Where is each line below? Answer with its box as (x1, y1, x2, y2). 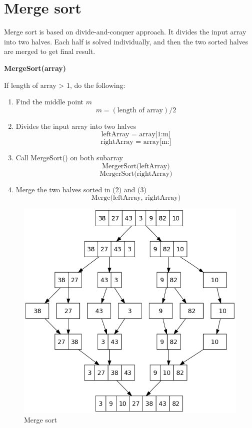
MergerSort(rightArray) (99, 170, 172, 177)
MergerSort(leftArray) (102, 162, 170, 170)
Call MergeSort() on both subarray (15, 152, 123, 163)
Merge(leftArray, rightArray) (91, 194, 181, 202)
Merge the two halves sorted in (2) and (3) (15, 184, 146, 194)
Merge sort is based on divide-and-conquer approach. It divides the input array (4, 26, 246, 37)
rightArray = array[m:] (100, 138, 171, 146)
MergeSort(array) (4, 62, 66, 73)
